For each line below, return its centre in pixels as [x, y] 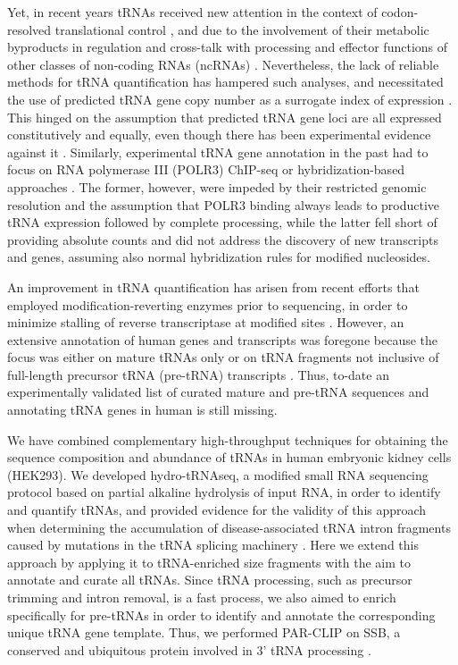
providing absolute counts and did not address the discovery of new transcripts [223, 239]
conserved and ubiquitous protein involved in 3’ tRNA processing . [189, 649]
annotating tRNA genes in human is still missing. [142, 410]
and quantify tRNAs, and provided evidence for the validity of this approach [217, 510]
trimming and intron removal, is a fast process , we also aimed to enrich [202, 597]
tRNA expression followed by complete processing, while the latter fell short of [222, 222]
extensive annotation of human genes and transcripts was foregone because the [223, 339]
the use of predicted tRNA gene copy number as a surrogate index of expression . [230, 99]
